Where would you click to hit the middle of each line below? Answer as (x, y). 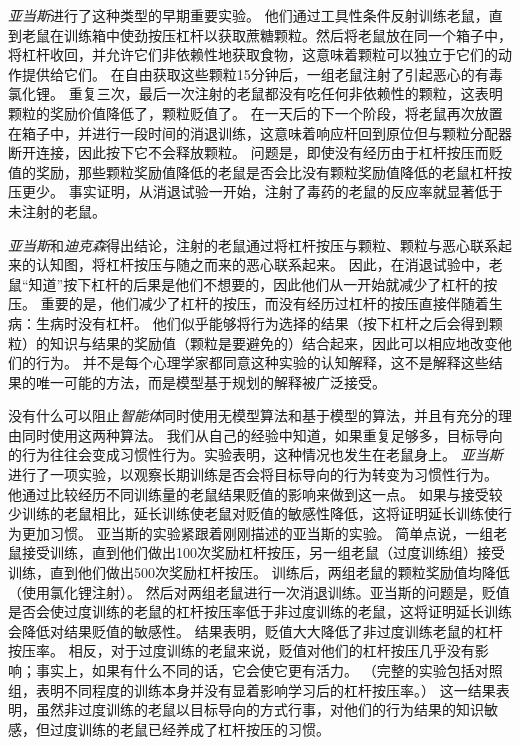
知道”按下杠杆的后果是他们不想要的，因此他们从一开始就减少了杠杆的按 (263, 283)
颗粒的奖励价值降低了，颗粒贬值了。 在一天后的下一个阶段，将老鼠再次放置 (255, 112)
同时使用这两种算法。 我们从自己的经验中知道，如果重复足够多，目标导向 (262, 434)
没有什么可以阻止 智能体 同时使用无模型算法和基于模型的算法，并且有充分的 (253, 415)
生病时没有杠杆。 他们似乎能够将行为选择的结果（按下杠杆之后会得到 (262, 322)
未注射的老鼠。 (57, 210)
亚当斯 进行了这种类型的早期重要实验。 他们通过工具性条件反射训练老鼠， (248, 15)
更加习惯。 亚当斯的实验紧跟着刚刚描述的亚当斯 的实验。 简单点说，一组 (257, 532)
